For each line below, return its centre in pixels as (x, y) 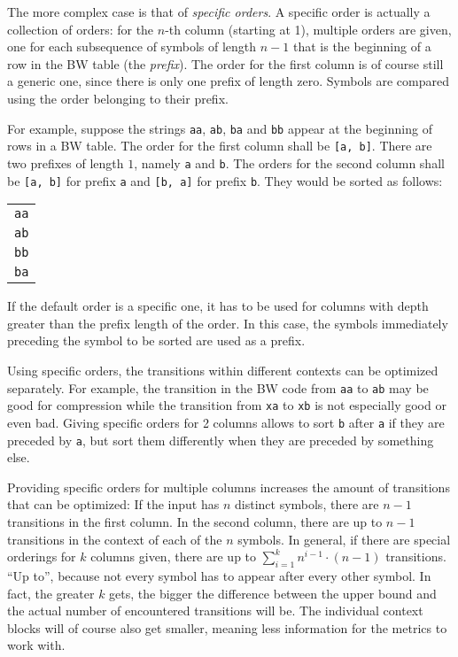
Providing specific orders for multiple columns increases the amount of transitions (229, 487)
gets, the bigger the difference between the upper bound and (273, 593)
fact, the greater (51, 593)
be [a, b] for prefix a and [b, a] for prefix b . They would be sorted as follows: (225, 180)
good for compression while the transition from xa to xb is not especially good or (227, 405)
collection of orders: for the (81, 29)
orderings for (42, 557)
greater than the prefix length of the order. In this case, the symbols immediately (228, 323)
